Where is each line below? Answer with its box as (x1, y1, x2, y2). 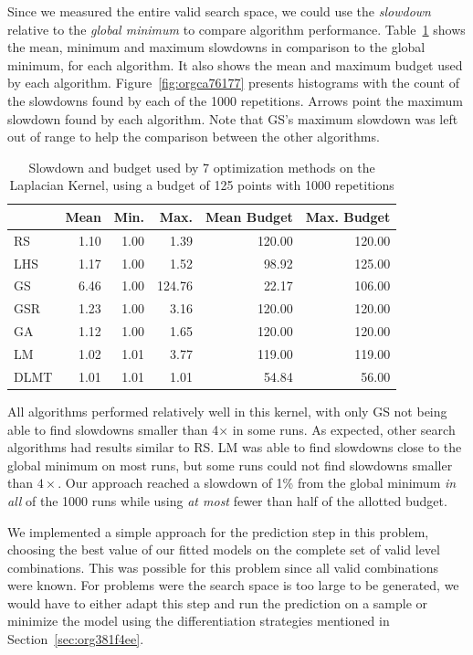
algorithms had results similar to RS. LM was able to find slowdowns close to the (7, 438, 462, 457)
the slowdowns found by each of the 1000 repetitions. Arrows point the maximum (7, 90, 463, 110)
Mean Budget (205, 206, 293, 226)
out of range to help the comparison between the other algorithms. (7, 127, 380, 146)
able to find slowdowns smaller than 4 (7, 419, 219, 438)
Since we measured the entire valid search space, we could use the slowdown (7, 2, 431, 20)
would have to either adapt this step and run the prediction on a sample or (7, 593, 428, 612)
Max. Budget (305, 206, 391, 226)
